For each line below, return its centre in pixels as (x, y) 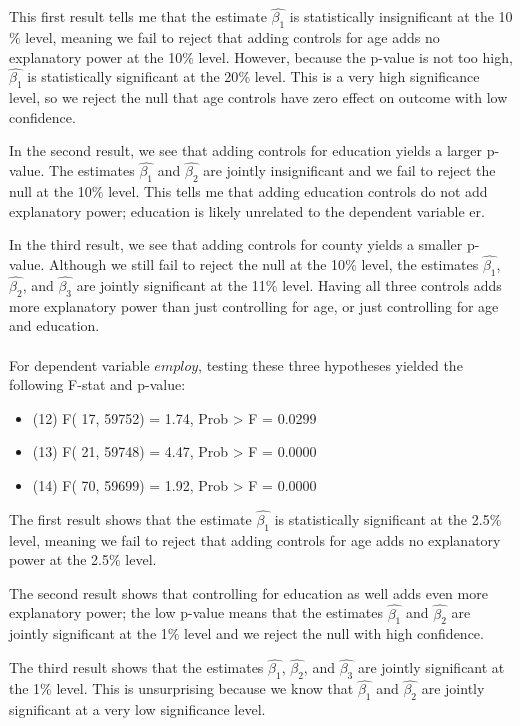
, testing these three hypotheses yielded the (330, 364)
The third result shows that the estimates (136, 667)
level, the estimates (420, 264)
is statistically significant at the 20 (133, 76)
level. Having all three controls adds (392, 285)
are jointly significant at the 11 (171, 285)
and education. (54, 325)
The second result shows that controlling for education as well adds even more (248, 592)
